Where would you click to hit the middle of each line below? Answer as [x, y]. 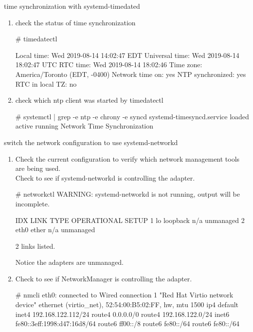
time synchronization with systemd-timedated [72, 6]
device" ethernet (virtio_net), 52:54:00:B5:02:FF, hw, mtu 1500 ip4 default [127, 304]
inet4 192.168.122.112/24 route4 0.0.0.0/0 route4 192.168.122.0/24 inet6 [122, 314]
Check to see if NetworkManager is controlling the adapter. [104, 278]
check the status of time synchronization [75, 22]
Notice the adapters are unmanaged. [70, 262]
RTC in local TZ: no [46, 83]
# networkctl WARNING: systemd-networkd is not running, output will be [127, 194]
